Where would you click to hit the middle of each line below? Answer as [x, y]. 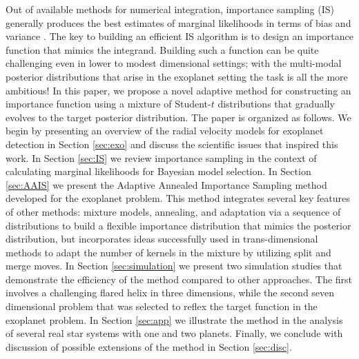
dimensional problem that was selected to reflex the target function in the [162, 306]
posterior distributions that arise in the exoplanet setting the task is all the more [177, 76]
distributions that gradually [276, 104]
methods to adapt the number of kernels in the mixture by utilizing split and [168, 252]
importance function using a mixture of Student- [108, 104]
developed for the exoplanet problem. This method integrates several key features [178, 198]
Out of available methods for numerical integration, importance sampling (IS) [170, 9]
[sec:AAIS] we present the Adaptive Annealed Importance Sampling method [166, 184]
